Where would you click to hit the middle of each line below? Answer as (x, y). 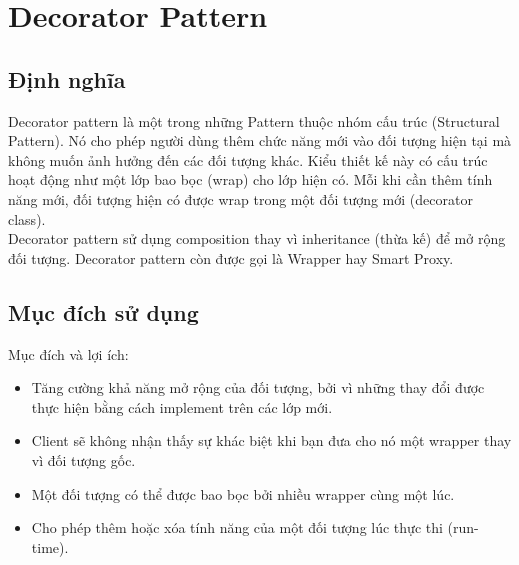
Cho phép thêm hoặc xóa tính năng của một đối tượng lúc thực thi (237, 527)
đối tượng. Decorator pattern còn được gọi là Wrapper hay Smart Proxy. (231, 257)
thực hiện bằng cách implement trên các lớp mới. (182, 406)
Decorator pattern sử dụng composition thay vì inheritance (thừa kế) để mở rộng (257, 238)
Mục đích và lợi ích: (68, 353)
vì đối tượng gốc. (83, 459)
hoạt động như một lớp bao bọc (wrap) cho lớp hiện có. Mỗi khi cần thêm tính (250, 179)
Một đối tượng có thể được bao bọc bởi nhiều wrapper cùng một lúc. (243, 493)
